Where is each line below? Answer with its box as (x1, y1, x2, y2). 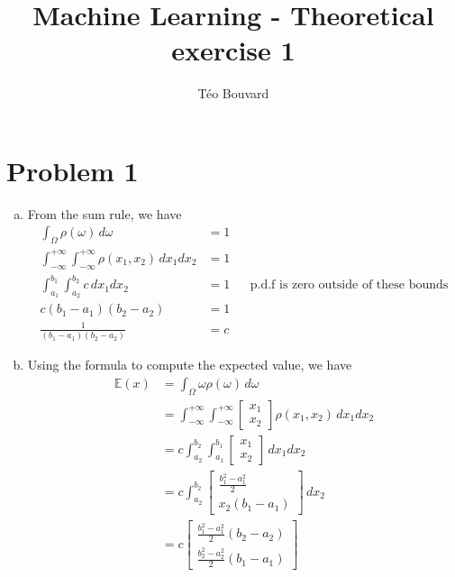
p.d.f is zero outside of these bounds (250, 279, 449, 292)
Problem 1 (6, 151, 139, 188)
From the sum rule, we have (27, 204, 182, 223)
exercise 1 (171, 32, 296, 69)
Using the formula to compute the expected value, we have (27, 355, 352, 374)
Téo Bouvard (197, 84, 269, 103)
